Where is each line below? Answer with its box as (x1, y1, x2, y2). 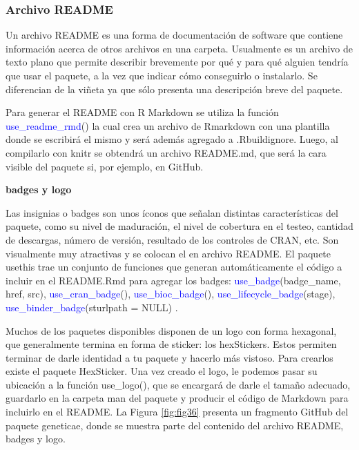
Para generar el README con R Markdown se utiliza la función (6, 105, 279, 119)
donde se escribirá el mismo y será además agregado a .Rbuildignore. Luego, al (6, 132, 338, 146)
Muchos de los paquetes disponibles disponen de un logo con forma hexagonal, (6, 323, 337, 337)
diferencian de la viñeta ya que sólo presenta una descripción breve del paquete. (6, 81, 343, 96)
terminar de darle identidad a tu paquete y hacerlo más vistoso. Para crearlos (6, 350, 333, 364)
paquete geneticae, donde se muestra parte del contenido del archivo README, (6, 418, 344, 432)
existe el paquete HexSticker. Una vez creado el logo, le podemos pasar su (6, 364, 318, 378)
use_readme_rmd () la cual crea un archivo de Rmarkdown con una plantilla (6, 118, 330, 133)
